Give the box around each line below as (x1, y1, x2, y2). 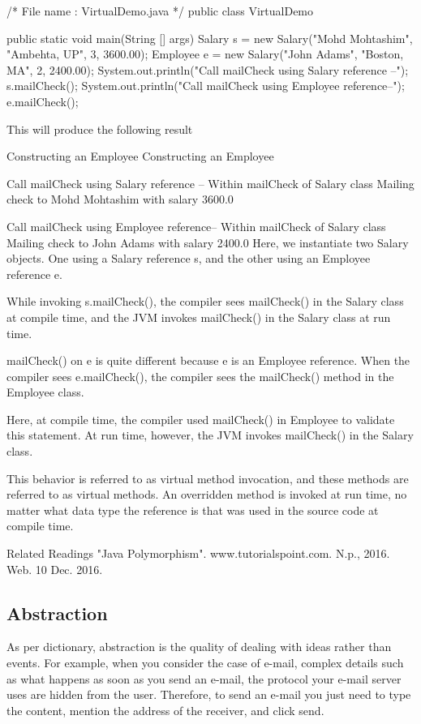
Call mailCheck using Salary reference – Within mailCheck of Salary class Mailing (6, 174, 415, 191)
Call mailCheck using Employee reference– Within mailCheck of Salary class (6, 217, 386, 234)
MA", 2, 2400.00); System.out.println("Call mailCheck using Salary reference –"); (6, 61, 409, 78)
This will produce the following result (6, 120, 193, 137)
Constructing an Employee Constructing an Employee (6, 148, 274, 165)
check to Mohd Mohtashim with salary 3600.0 (6, 191, 234, 208)
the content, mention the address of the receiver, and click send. (6, 701, 324, 718)
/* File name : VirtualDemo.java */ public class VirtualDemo (6, 2, 314, 19)
